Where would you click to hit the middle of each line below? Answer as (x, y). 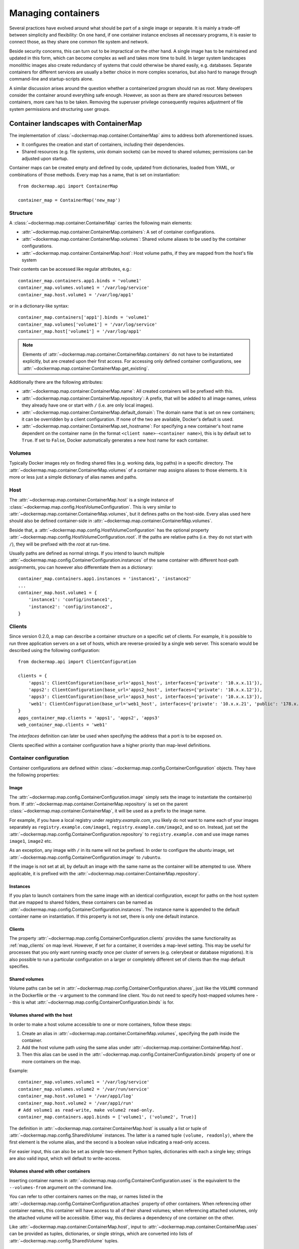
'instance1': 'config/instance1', (71, 600)
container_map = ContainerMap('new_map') (69, 200)
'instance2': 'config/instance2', (71, 607)
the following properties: (34, 775)
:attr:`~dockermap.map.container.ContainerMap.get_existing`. (86, 368)
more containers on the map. (51, 1061)
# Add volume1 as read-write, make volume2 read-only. (86, 1110)
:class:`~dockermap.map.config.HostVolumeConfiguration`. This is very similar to (93, 507)
